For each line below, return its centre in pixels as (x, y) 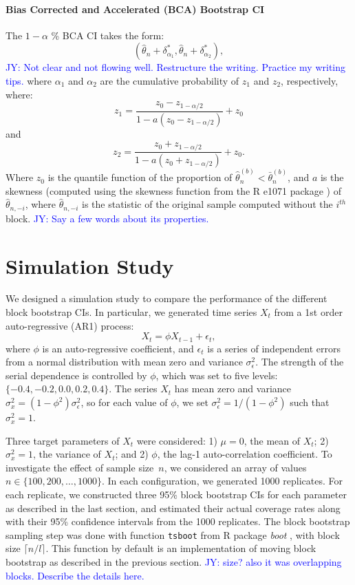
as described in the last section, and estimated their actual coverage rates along (173, 508)
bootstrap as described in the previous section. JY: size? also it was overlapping (174, 562)
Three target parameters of (63, 440)
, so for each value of (124, 402)
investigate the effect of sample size (80, 467)
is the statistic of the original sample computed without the (207, 204)
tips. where (29, 80)
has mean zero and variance (233, 389)
